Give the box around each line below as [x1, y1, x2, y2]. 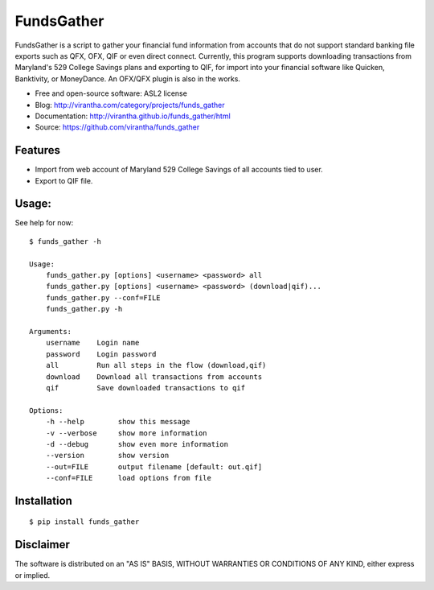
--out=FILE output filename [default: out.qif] [45, 462, 263, 471]
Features [14, 143, 60, 157]
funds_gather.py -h [45, 304, 123, 314]
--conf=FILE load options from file [45, 473, 212, 483]
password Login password [45, 349, 157, 358]
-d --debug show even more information [45, 439, 229, 448]
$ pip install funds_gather [29, 518, 140, 526]
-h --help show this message [45, 417, 190, 427]
